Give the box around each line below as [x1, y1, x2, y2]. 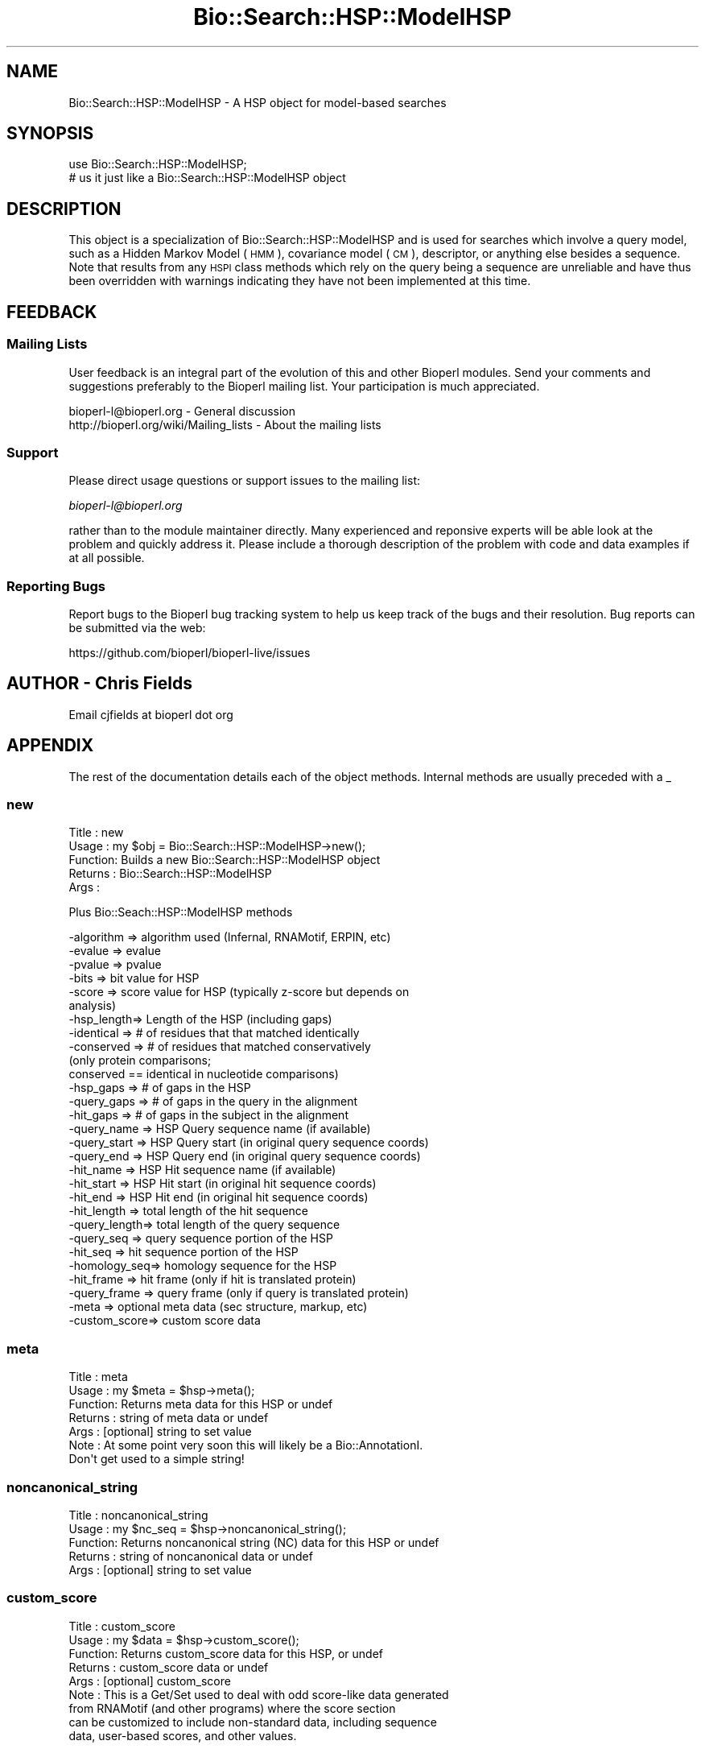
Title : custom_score [68, 1619, 175, 1633]
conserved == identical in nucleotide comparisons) [68, 1067, 339, 1081]
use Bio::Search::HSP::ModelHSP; [68, 157, 247, 172]
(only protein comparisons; [68, 1053, 212, 1068]
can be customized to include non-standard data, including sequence [68, 1714, 437, 1729]
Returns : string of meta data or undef [68, 1411, 269, 1425]
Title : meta [68, 1370, 128, 1384]
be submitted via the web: [68, 621, 206, 635]
